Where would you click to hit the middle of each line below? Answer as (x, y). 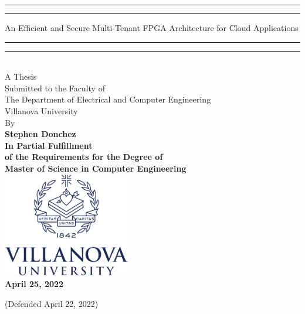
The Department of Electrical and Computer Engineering (108, 99)
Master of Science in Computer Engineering (96, 168)
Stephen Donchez (40, 134)
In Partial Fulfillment (49, 145)
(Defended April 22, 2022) (52, 303)
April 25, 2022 (34, 283)
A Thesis (21, 76)
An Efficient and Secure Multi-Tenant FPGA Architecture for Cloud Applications (152, 28)
